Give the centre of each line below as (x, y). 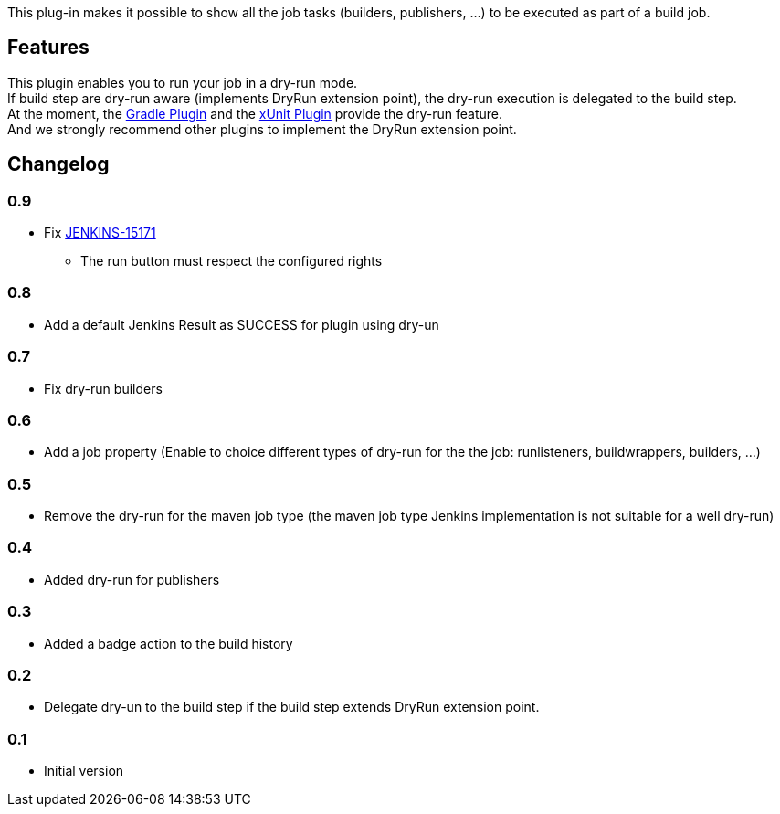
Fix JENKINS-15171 (100, 233)
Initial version (84, 771)
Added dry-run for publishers (132, 579)
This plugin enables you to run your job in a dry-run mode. (183, 82)
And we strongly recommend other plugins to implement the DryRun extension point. (262, 129)
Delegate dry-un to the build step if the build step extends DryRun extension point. (292, 707)
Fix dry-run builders (103, 388)
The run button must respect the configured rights (232, 261)
